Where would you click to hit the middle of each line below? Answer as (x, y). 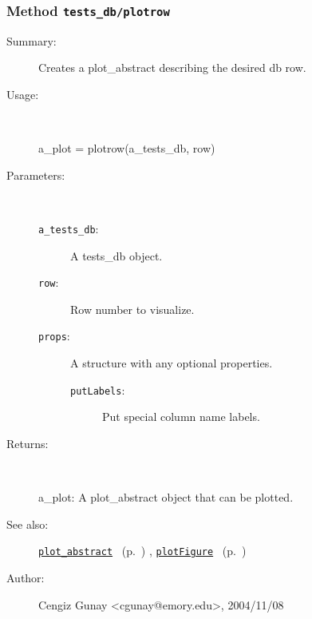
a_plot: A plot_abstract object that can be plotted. (166, 497)
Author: (26, 577)
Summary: (32, 40)
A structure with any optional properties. (172, 363)
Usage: (23, 94)
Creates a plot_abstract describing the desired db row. (172, 67)
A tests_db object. (117, 255)
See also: (28, 524)
